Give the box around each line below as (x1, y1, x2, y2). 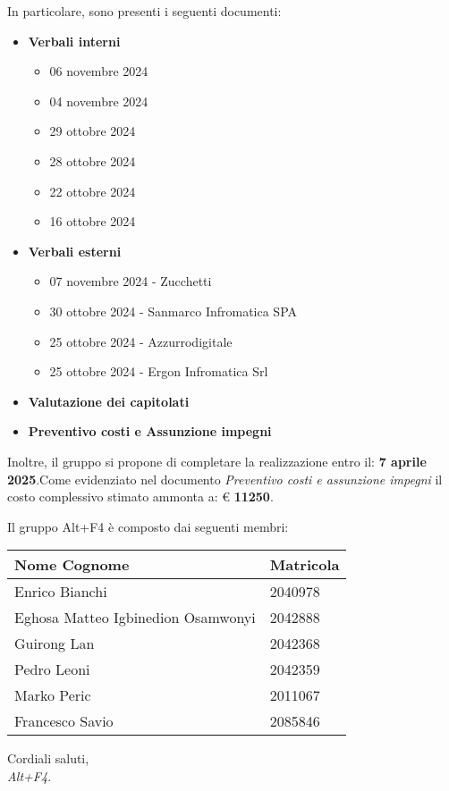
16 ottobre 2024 (49, 212, 136, 231)
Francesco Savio (14, 711, 114, 732)
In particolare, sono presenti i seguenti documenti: (7, 2, 282, 20)
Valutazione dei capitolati (28, 391, 190, 410)
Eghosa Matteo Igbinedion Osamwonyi (14, 607, 256, 628)
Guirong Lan (14, 633, 95, 654)
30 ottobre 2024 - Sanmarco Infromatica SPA (49, 301, 298, 320)
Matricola (269, 554, 340, 576)
